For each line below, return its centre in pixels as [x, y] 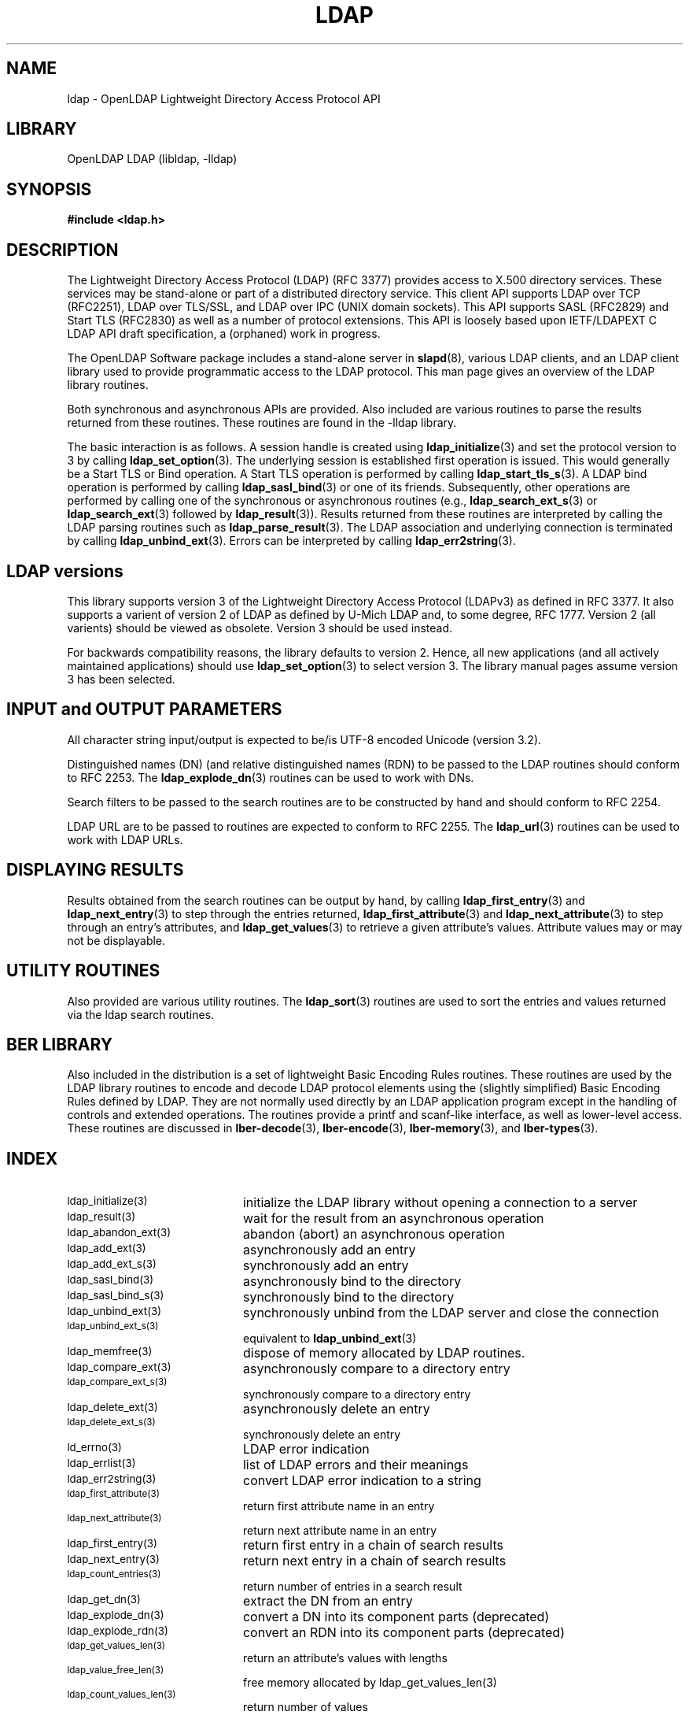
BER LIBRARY [60, 1044]
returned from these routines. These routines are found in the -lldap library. [262, 423]
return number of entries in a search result [353, 1587]
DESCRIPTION [63, 250]
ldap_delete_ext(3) [112, 1408]
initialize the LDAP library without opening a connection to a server [440, 1203]
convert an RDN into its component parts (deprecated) [403, 1633]
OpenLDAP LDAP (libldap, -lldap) [152, 159]
